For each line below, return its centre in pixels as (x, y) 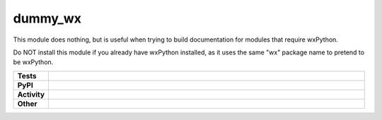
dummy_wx (47, 18)
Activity (31, 94)
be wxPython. (33, 62)
